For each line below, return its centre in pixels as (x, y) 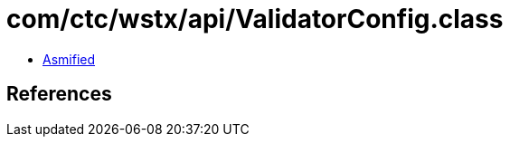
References (59, 94)
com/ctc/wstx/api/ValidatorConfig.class (255, 19)
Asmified (69, 59)
